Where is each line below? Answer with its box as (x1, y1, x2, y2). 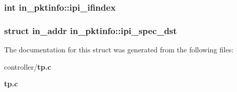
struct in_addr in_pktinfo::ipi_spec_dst (4, 24, 177, 37)
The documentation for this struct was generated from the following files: (4, 44, 234, 55)
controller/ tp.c (4, 61, 51, 72)
